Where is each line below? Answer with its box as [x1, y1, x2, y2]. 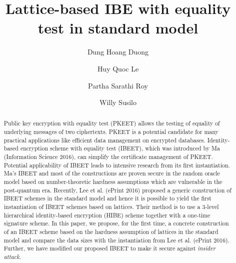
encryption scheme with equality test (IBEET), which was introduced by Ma [20, 144, 220, 152]
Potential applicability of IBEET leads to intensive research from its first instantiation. [3, 160, 230, 169]
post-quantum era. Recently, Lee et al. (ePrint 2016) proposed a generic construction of [3, 185, 231, 194]
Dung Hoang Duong [87, 46, 149, 57]
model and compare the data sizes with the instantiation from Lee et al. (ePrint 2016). [3, 235, 229, 244]
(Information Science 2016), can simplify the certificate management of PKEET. [3, 152, 213, 161]
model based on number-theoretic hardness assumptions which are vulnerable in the [3, 177, 222, 186]
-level [205, 202, 219, 211]
